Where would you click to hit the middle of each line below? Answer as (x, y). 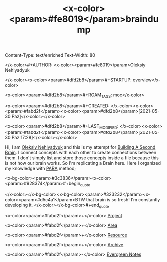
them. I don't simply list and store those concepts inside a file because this (82, 158)
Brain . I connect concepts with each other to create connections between (81, 152)
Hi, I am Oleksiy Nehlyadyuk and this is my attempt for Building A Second (80, 147)
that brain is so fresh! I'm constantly (123, 199)
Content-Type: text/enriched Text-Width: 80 (50, 55)
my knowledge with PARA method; (41, 168)
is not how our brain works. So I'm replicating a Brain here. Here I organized (83, 163)
